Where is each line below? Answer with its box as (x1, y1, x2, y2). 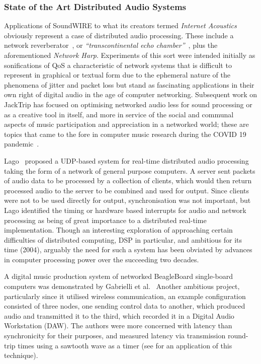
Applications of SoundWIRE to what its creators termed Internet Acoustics (4, 20, 237, 31)
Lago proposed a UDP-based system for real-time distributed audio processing (4, 155, 249, 166)
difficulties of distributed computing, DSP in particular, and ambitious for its (4, 234, 242, 245)
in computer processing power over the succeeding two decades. (4, 254, 199, 264)
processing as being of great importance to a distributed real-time (4, 214, 207, 225)
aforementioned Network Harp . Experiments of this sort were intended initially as (4, 50, 255, 60)
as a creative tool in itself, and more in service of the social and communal (4, 109, 234, 119)
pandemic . (4, 138, 39, 149)
